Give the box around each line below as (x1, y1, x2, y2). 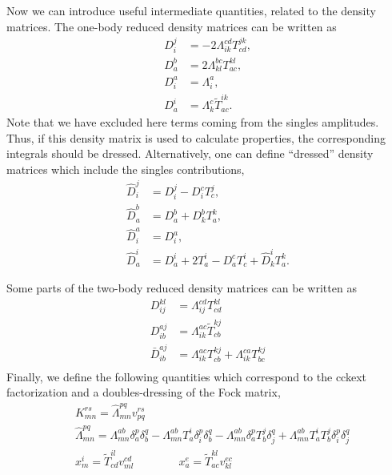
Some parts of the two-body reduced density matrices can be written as (6, 280, 357, 296)
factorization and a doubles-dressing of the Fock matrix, (6, 384, 281, 401)
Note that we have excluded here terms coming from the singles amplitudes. (6, 113, 379, 130)
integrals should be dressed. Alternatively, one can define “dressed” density (6, 145, 374, 162)
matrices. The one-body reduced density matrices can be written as (6, 18, 337, 34)
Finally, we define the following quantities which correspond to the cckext (6, 368, 367, 384)
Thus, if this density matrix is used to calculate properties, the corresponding (6, 129, 386, 146)
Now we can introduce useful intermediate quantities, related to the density (6, 2, 376, 18)
